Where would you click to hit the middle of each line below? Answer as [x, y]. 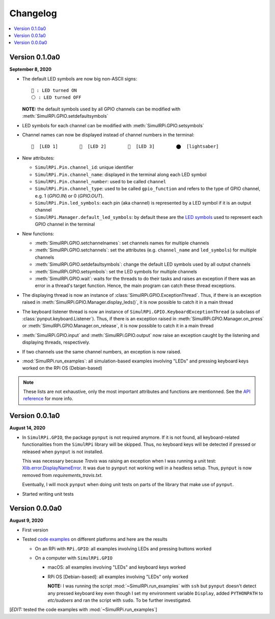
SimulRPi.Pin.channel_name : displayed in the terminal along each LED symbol [121, 174]
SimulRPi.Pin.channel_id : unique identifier [84, 167]
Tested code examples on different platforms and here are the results [95, 539]
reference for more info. [48, 399]
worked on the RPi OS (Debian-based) [62, 368]
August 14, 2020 [28, 428]
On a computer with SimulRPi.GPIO [74, 558]
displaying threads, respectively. [56, 342]
